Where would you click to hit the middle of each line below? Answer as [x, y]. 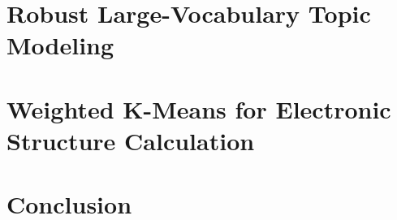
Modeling [60, 45]
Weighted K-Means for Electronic [199, 108]
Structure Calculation [131, 140]
